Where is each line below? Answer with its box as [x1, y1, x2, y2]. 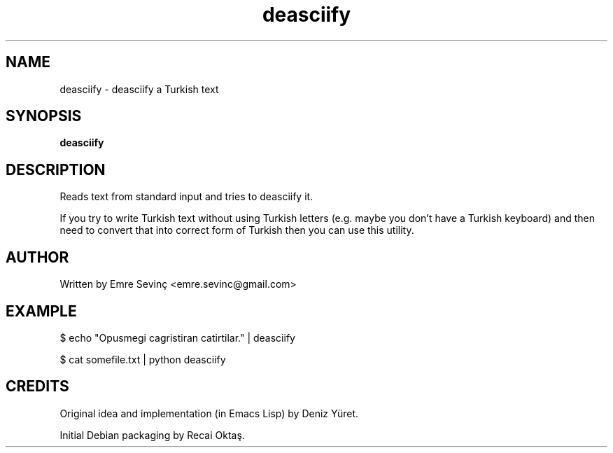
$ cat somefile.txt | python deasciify [59, 353, 226, 365]
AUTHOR [6, 248, 69, 266]
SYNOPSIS [6, 107, 82, 125]
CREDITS [6, 377, 69, 396]
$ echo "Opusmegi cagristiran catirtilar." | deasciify [59, 331, 295, 344]
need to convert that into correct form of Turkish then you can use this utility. [59, 224, 414, 237]
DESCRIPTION [6, 160, 106, 179]
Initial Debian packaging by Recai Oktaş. [59, 428, 245, 441]
